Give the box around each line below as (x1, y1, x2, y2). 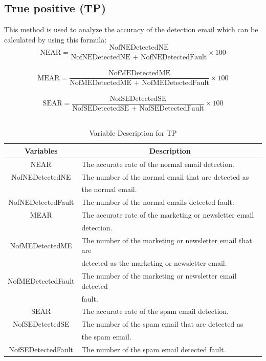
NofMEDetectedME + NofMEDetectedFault (70, 79, 209, 87)
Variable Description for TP (89, 128, 177, 138)
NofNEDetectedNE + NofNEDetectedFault (71, 54, 207, 61)
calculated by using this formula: (4, 34, 107, 45)
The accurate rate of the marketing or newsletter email (81, 209, 254, 220)
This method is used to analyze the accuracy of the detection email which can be (4, 24, 258, 35)
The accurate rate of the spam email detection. (81, 306, 229, 316)
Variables (24, 145, 58, 156)
